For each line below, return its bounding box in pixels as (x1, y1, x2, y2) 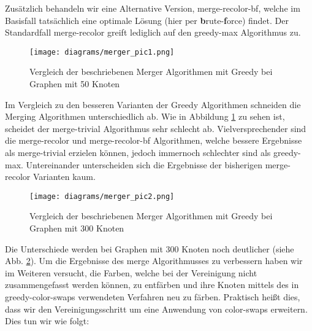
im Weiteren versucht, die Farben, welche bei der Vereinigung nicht (5, 266, 257, 279)
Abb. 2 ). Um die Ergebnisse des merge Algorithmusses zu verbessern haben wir (5, 254, 303, 267)
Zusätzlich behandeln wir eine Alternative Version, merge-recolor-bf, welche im (5, 2, 300, 14)
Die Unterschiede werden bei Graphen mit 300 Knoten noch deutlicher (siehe (5, 242, 294, 255)
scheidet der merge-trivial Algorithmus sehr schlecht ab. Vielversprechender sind (5, 122, 306, 134)
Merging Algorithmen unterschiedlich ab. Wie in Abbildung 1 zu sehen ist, (5, 110, 285, 123)
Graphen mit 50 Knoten (29, 77, 120, 90)
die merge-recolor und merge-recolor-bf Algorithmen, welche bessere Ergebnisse (5, 134, 302, 147)
